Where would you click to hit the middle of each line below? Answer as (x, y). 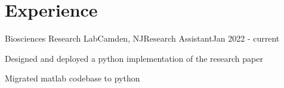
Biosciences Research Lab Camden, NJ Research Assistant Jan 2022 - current (142, 38)
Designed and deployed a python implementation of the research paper (134, 58)
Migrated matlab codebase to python (72, 78)
